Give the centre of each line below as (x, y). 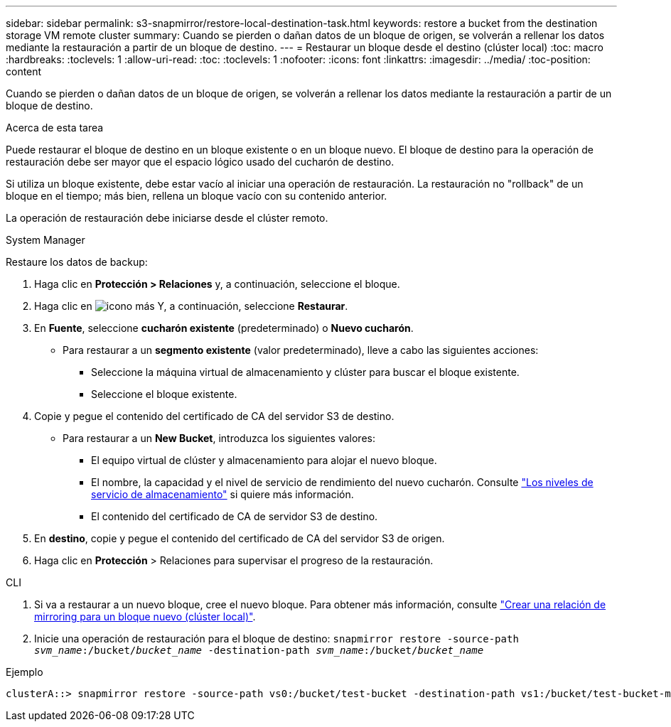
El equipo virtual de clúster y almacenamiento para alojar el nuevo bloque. (264, 460)
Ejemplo (25, 672)
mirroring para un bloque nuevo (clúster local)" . (145, 616)
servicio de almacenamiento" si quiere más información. (222, 494)
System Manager (45, 240)
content (24, 71)
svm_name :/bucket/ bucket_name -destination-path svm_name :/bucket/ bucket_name (259, 650)
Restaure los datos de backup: (77, 262)
